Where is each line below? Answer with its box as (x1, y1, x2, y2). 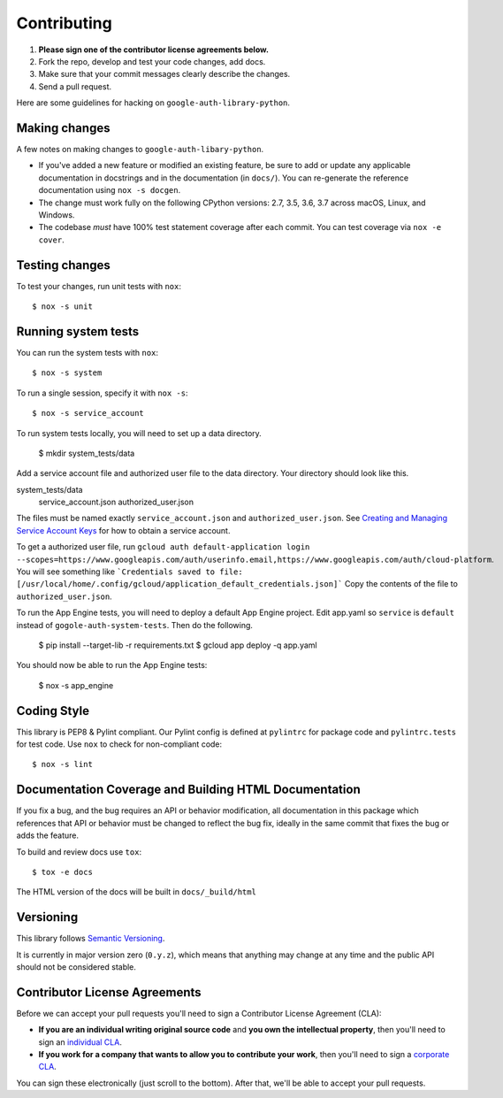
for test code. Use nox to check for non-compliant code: (16, 739, 223, 749)
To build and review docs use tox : (16, 846, 141, 857)
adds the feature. (16, 830, 80, 841)
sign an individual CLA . (38, 1036, 123, 1048)
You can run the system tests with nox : (16, 347, 159, 357)
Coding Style (16, 703, 90, 718)
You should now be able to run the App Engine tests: (16, 660, 208, 671)
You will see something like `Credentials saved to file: (16, 566, 243, 577)
